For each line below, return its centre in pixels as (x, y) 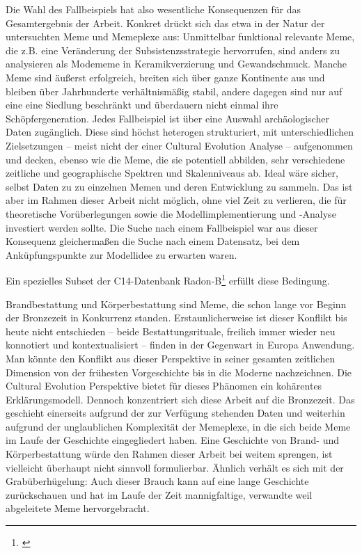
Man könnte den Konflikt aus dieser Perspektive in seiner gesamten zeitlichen (171, 358)
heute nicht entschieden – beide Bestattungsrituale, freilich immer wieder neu (171, 331)
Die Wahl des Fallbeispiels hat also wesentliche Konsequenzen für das (154, 9)
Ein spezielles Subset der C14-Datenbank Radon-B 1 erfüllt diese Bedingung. (168, 279)
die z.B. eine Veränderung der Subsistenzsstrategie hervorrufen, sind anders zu (173, 50)
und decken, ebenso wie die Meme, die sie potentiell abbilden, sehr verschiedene (175, 159)
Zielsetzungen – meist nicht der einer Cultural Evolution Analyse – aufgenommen (179, 145)
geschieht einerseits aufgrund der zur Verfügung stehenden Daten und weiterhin (175, 413)
